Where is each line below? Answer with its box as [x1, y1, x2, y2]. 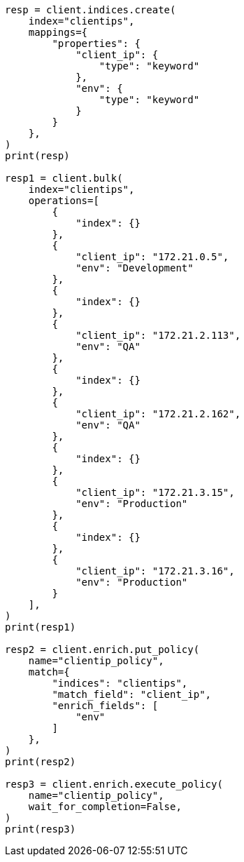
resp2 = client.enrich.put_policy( [5, 644, 200, 655]
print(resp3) [5, 823, 76, 835]
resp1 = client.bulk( [5, 173, 123, 184]
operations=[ [28, 195, 99, 206]
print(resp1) [5, 621, 76, 633]
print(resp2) [5, 756, 76, 767]
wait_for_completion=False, [28, 801, 182, 812]
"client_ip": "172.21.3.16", [76, 565, 235, 577]
